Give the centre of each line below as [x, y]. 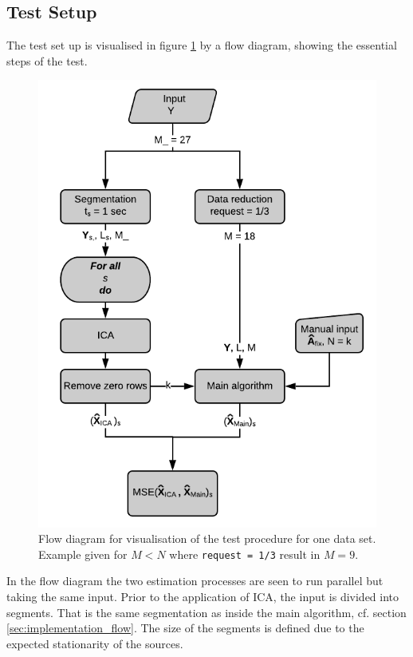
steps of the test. [47, 60]
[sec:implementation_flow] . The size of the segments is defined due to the [185, 628]
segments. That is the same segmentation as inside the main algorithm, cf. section [206, 612]
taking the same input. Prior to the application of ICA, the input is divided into [203, 596]
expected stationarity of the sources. [95, 643]
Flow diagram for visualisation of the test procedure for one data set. [207, 538]
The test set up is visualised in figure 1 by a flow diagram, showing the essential [202, 45]
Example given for [83, 554]
